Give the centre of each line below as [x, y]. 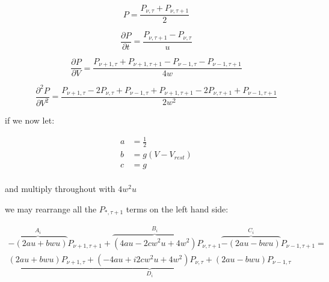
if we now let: [30, 120]
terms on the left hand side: [177, 209]
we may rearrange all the [51, 209]
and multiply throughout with [60, 189]
